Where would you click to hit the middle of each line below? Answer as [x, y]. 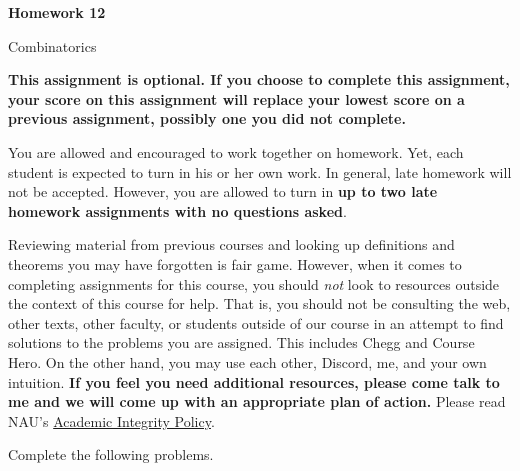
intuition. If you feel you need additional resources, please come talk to [254, 381]
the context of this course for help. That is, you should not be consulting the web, [259, 303]
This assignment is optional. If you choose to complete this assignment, [259, 79]
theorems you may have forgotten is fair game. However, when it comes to [235, 263]
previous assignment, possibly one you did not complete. [207, 118]
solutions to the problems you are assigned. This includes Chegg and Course [241, 342]
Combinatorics [52, 45]
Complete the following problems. [111, 454]
